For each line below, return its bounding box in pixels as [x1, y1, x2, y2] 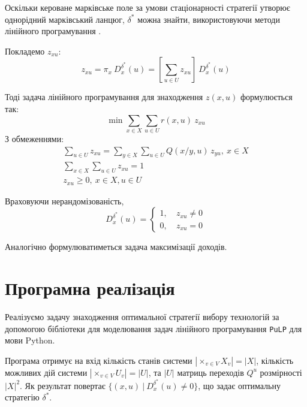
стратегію [5, 391, 40, 403]
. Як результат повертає [20, 379, 106, 391]
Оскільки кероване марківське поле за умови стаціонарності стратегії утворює [5, 1, 290, 13]
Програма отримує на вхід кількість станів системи [5, 354, 192, 366]
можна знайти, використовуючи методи [137, 13, 280, 25]
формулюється [240, 91, 293, 103]
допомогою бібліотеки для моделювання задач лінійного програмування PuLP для [5, 322, 302, 334]
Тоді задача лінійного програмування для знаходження [5, 91, 203, 103]
